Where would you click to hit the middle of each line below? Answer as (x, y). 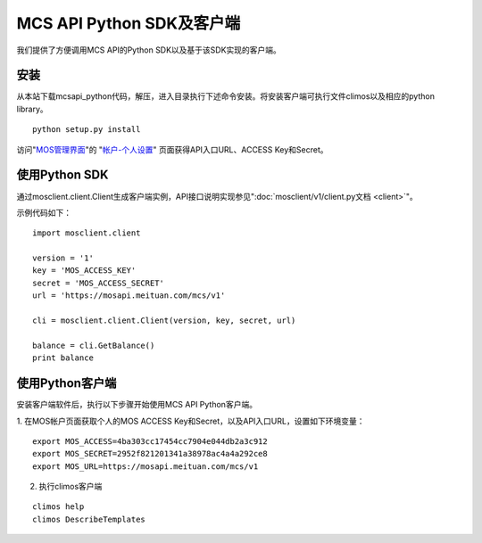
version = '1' (63, 258)
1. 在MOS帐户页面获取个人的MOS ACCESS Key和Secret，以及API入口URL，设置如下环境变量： (191, 421)
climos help (58, 507)
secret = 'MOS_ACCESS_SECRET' (99, 283)
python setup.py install (87, 130)
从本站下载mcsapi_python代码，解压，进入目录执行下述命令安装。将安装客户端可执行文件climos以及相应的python (225, 96)
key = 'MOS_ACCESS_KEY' (84, 271)
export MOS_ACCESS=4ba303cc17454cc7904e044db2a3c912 (150, 441)
